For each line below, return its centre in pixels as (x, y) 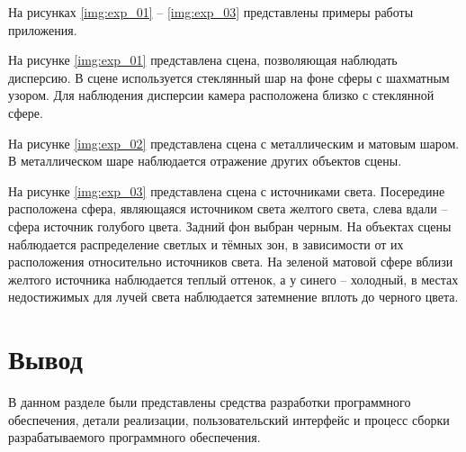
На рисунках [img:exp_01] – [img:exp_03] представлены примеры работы (211, 12)
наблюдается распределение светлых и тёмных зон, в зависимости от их (206, 244)
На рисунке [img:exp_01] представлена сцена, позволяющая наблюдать (203, 60)
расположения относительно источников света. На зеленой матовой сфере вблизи (231, 262)
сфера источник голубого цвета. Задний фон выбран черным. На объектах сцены (230, 226)
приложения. (43, 29)
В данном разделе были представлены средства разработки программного (210, 402)
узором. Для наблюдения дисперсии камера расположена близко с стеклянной (221, 95)
